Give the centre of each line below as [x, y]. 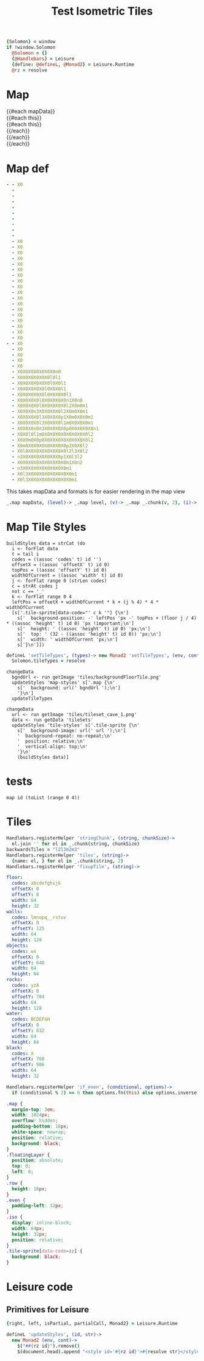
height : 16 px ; [29, 1189]
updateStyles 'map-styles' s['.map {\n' [63, 683]
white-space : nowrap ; [39, 1132]
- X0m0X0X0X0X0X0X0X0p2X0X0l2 [50, 446]
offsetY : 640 [28, 963]
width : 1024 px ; [31, 1115]
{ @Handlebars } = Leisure [43, 59]
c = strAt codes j [35, 586]
